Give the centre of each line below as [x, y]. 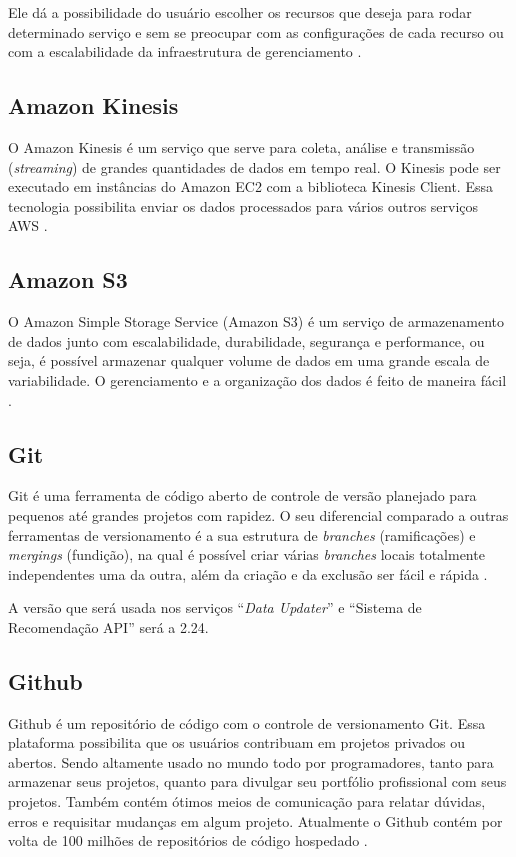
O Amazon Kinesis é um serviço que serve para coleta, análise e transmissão [241, 146]
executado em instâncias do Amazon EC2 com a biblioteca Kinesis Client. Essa [250, 186]
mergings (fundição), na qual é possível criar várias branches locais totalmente [246, 554]
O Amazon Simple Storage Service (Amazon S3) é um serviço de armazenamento [256, 321]
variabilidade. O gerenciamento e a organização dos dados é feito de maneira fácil [257, 379]
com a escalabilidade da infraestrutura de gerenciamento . [185, 51]
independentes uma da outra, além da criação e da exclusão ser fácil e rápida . [248, 573]
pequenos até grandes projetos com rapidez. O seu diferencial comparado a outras [258, 514]
